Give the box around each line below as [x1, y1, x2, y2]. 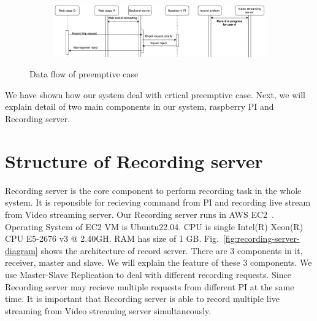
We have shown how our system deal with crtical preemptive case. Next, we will [5, 88, 305, 101]
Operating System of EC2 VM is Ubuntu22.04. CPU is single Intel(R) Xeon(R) [5, 220, 304, 233]
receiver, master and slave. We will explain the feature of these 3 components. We [5, 256, 312, 269]
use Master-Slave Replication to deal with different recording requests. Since [5, 268, 291, 280]
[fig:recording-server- [223, 232, 300, 245]
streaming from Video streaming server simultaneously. [5, 304, 212, 317]
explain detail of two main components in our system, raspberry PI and [5, 100, 274, 113]
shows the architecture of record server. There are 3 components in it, [40, 244, 303, 257]
